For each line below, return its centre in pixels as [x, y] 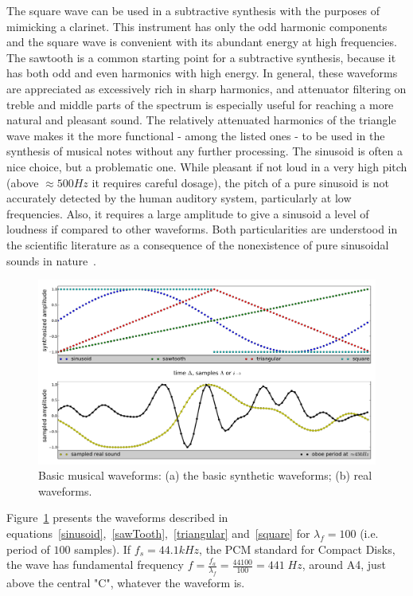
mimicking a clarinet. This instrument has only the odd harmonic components [197, 26]
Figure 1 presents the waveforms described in [117, 518]
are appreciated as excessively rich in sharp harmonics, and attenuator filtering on [206, 88]
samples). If [103, 549]
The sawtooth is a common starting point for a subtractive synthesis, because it [201, 57]
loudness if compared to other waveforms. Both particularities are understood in [202, 229]
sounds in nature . [52, 260]
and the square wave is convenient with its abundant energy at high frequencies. [202, 42]
